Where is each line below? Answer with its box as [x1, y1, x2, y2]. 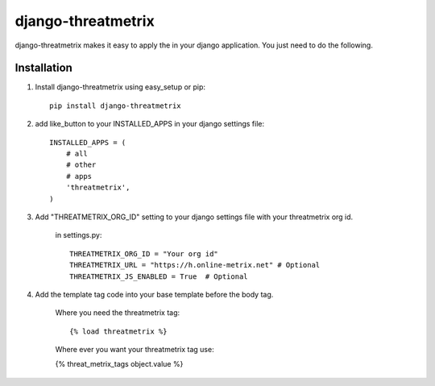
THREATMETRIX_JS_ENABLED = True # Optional [69, 272, 249, 281]
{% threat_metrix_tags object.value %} [55, 359, 184, 369]
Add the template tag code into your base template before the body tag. [35, 289, 274, 299]
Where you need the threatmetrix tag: [55, 308, 180, 318]
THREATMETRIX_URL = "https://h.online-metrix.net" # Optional [69, 260, 321, 270]
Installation [14, 61, 72, 75]
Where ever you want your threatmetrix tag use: [55, 345, 214, 355]
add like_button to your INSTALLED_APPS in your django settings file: [35, 119, 265, 129]
